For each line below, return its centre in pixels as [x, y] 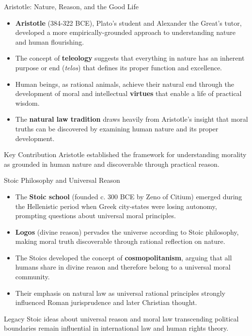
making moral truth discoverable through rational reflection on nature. [120, 241]
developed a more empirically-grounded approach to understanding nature [125, 32]
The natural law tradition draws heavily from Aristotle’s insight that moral [132, 119]
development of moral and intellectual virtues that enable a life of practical [128, 93]
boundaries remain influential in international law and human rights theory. [116, 328]
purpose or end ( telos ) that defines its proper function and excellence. [118, 67]
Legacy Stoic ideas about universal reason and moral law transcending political [121, 318]
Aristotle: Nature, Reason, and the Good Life [71, 6]
